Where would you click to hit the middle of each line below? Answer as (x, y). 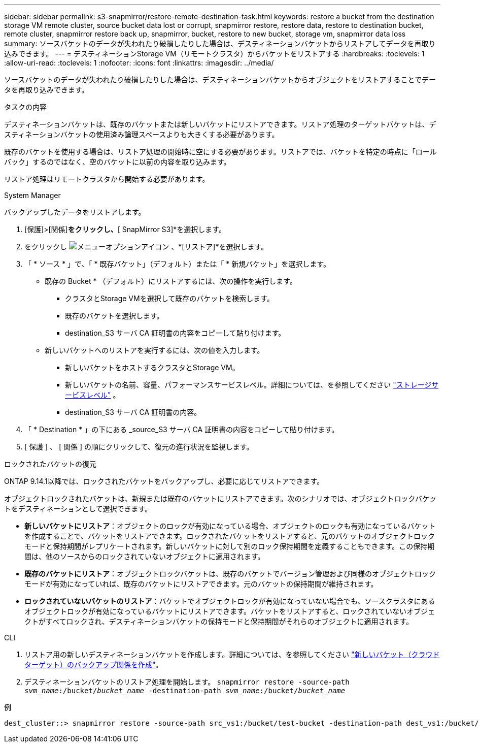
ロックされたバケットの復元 (50, 464)
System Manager (32, 195)
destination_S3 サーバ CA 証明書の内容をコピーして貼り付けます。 (175, 333)
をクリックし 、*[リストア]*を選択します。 (146, 247)
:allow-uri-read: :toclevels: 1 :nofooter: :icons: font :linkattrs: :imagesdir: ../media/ (139, 63)
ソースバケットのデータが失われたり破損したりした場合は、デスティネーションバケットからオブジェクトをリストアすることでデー (220, 79)
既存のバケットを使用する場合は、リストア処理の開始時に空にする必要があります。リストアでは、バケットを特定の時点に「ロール (220, 152)
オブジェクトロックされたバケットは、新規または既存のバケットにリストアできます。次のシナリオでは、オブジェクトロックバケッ (220, 498)
